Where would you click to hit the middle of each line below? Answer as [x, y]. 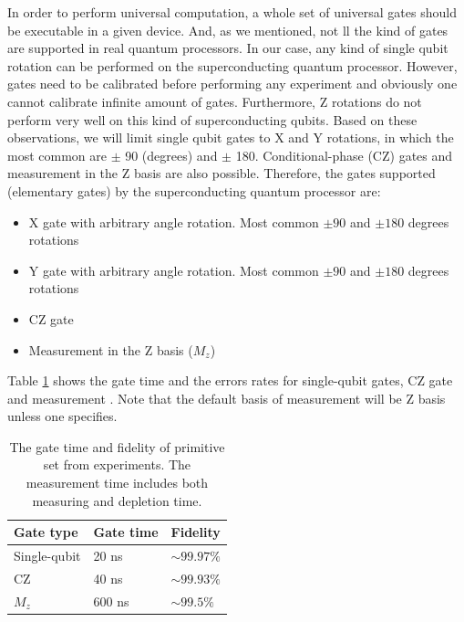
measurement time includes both [117, 483]
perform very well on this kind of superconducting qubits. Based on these [212, 119]
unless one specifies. [62, 416]
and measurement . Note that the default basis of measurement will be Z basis [227, 398]
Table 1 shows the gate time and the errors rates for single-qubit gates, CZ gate [230, 380]
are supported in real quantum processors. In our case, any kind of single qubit [228, 48]
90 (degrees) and [171, 155]
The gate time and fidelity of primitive [117, 446]
